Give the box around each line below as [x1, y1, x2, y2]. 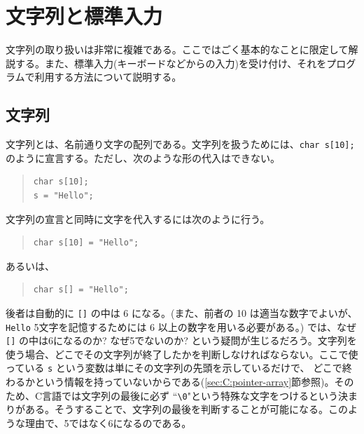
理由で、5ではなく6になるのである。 [24, 415, 192, 430]
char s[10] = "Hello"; [33, 238, 139, 248]
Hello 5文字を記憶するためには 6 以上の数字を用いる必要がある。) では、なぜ [6, 319, 356, 334]
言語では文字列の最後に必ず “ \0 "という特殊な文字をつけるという [42, 388, 338, 402]
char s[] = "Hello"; [33, 285, 129, 295]
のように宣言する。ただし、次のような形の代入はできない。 [6, 150, 280, 165]
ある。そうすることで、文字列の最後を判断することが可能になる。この [24, 402, 349, 416]
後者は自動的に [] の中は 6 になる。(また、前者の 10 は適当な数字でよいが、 [6, 305, 358, 320]
